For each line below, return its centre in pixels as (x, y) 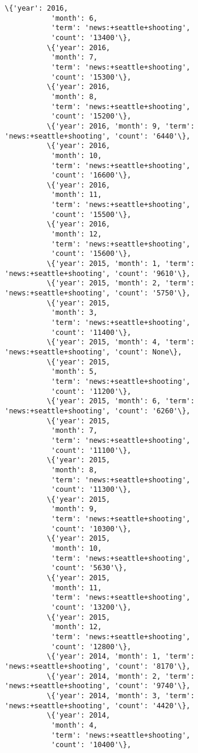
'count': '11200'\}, (91, 391)
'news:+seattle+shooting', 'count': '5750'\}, (98, 293)
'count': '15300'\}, (91, 77)
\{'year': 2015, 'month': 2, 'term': (121, 283)
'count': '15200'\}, (91, 116)
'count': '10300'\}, (91, 529)
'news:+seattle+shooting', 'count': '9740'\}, (98, 686)
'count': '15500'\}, (91, 214)
